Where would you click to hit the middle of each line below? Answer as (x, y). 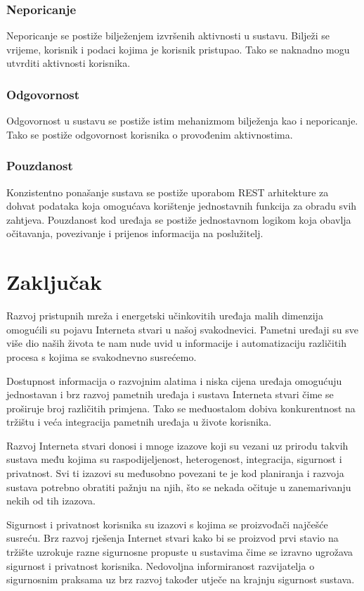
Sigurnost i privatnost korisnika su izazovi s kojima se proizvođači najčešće (167, 524)
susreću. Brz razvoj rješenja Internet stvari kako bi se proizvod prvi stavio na (173, 538)
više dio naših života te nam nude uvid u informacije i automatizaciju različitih (177, 343)
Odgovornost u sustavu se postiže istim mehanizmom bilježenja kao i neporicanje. (182, 121)
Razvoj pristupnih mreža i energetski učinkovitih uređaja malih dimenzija (165, 316)
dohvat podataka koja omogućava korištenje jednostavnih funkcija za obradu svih (182, 206)
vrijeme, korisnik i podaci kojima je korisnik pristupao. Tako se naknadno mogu (178, 49)
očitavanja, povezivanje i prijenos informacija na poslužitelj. (135, 233)
